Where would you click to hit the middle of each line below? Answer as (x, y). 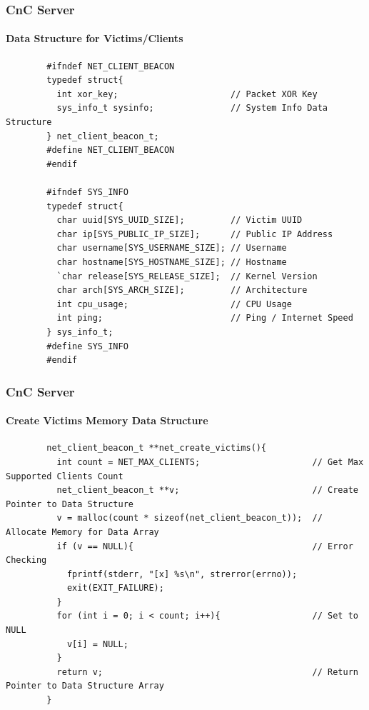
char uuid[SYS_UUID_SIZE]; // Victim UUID (180, 220)
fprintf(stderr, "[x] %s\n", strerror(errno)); (182, 574)
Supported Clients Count (65, 476)
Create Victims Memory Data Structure (107, 420)
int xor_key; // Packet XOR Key (187, 94)
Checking (26, 560)
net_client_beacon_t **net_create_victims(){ (157, 448)
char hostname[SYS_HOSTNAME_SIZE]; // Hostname (172, 262)
